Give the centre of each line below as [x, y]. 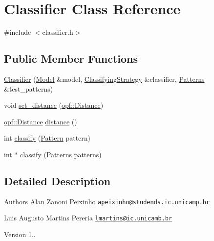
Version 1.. [20, 234]
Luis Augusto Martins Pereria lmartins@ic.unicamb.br [88, 218]
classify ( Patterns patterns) [61, 154]
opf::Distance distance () [41, 121]
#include [18, 32]
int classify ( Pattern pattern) [47, 138]
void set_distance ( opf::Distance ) [54, 105]
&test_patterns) [29, 88]
